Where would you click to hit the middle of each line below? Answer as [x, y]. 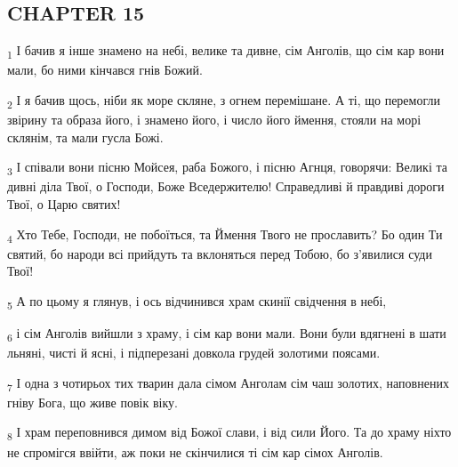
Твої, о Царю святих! [64, 203]
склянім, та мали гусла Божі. [85, 137]
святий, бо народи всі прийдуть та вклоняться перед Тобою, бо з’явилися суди [220, 253]
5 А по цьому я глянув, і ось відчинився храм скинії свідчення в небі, [197, 302]
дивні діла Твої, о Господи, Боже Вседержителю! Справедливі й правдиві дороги [226, 186]
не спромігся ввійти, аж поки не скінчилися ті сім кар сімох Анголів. [195, 451]
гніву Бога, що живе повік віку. [92, 402]
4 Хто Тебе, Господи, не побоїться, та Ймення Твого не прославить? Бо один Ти [225, 235]
